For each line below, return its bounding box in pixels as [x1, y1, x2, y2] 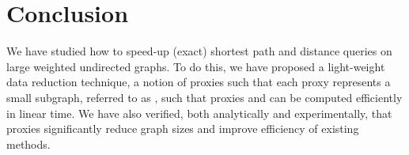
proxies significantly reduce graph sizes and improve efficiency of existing [6, 120, 359, 137]
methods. [6, 135, 51, 152]
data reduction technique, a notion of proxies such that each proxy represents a [6, 74, 391, 90]
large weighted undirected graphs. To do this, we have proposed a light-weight [6, 58, 385, 74]
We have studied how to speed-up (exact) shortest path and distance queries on [6, 43, 392, 59]
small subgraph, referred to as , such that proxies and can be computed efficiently [6, 89, 403, 105]
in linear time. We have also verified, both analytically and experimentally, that [6, 104, 392, 121]
